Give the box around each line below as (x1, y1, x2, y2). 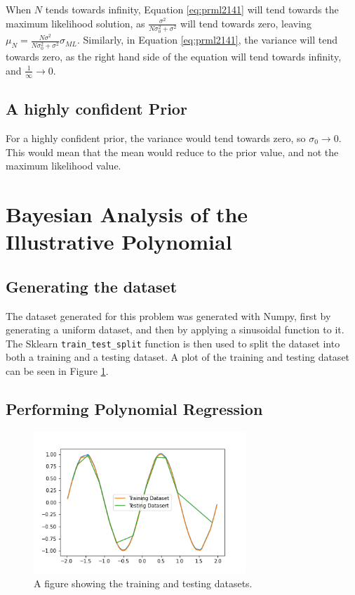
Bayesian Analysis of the (6, 199, 248, 228)
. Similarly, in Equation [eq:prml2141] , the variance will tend (76, 32, 337, 47)
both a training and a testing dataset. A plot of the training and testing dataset (6, 350, 350, 364)
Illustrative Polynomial (6, 227, 232, 256)
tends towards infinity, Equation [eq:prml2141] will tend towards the (45, 2, 339, 16)
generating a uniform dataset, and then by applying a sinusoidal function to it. (6, 322, 344, 337)
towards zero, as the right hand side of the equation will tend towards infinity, (6, 49, 342, 64)
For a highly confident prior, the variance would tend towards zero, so (6, 130, 306, 145)
